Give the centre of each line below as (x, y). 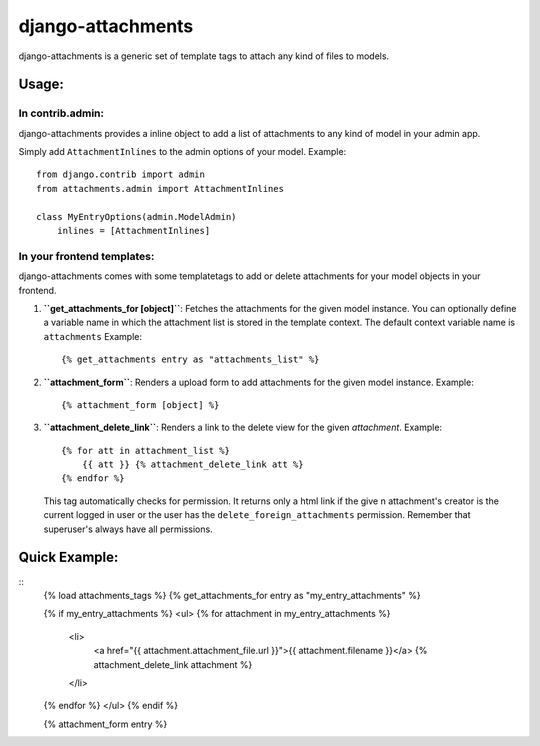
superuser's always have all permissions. (128, 529)
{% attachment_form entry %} (105, 724)
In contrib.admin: (61, 113)
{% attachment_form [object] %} (140, 404)
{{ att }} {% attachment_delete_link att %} (192, 464)
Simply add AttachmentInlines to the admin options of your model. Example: (182, 152)
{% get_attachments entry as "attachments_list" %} (190, 359)
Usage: (41, 84)
